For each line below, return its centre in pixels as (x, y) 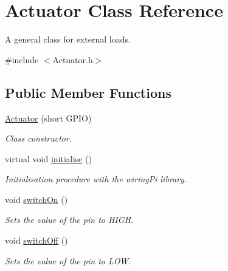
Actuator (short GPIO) (48, 118)
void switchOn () (36, 199)
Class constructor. (39, 138)
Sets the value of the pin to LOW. (68, 260)
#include (22, 59)
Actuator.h (73, 59)
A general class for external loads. (68, 39)
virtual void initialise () (48, 158)
